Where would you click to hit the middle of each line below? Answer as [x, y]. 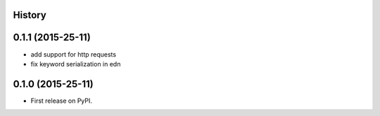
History [30, 15]
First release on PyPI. [62, 101]
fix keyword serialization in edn [76, 64]
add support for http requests [73, 54]
